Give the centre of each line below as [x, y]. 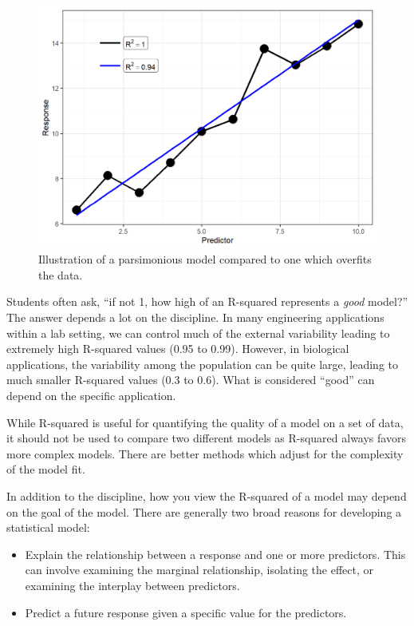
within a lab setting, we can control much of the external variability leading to [198, 333]
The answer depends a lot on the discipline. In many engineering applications [195, 317]
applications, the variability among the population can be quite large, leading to [202, 364]
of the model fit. [46, 469]
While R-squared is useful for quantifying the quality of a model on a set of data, [205, 422]
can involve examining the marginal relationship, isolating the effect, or [199, 570]
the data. [61, 274]
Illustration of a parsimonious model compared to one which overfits [205, 259]
